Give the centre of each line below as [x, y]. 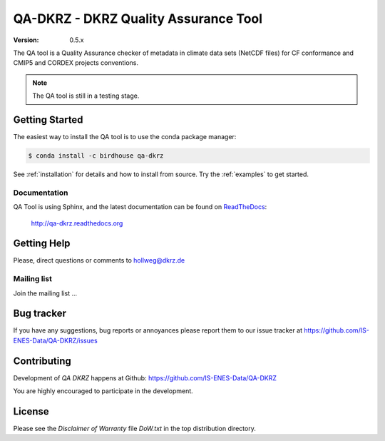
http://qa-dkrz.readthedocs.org [77, 223]
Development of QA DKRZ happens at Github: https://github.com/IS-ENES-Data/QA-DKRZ [145, 377]
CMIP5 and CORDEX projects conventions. [76, 63]
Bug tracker [40, 314]
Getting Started [48, 120]
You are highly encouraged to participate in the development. [103, 391]
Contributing [42, 361]
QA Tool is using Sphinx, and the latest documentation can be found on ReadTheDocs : [140, 207]
